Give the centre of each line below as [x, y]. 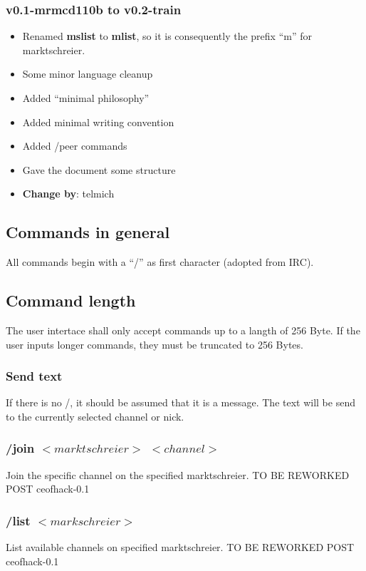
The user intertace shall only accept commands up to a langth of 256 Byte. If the [183, 330]
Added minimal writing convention [98, 122]
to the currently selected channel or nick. [95, 416]
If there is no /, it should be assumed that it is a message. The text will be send [181, 402]
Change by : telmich [68, 194]
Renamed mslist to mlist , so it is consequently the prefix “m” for [167, 36]
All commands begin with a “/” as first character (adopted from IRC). [160, 262]
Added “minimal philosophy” [86, 98]
